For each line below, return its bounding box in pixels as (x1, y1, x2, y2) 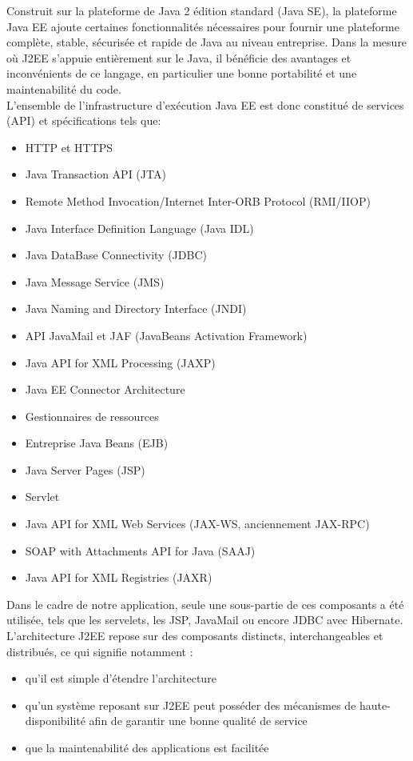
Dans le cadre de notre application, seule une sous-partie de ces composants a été (6, 595, 404, 612)
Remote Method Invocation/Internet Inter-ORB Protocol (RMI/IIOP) (25, 192, 371, 209)
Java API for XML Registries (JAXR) (25, 569, 212, 586)
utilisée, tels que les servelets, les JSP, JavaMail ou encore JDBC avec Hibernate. (6, 611, 403, 628)
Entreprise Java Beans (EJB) (25, 435, 169, 451)
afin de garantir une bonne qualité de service (89, 712, 308, 729)
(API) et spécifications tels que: (6, 112, 161, 129)
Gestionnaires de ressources (25, 407, 159, 424)
